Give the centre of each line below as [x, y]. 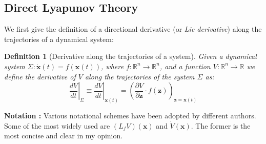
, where [112, 66]
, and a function [185, 66]
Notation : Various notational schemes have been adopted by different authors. [130, 116]
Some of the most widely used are [57, 125]
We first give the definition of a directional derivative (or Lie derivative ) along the [133, 29]
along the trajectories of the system [140, 76]
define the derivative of [40, 76]
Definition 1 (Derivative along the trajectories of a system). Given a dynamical [130, 56]
